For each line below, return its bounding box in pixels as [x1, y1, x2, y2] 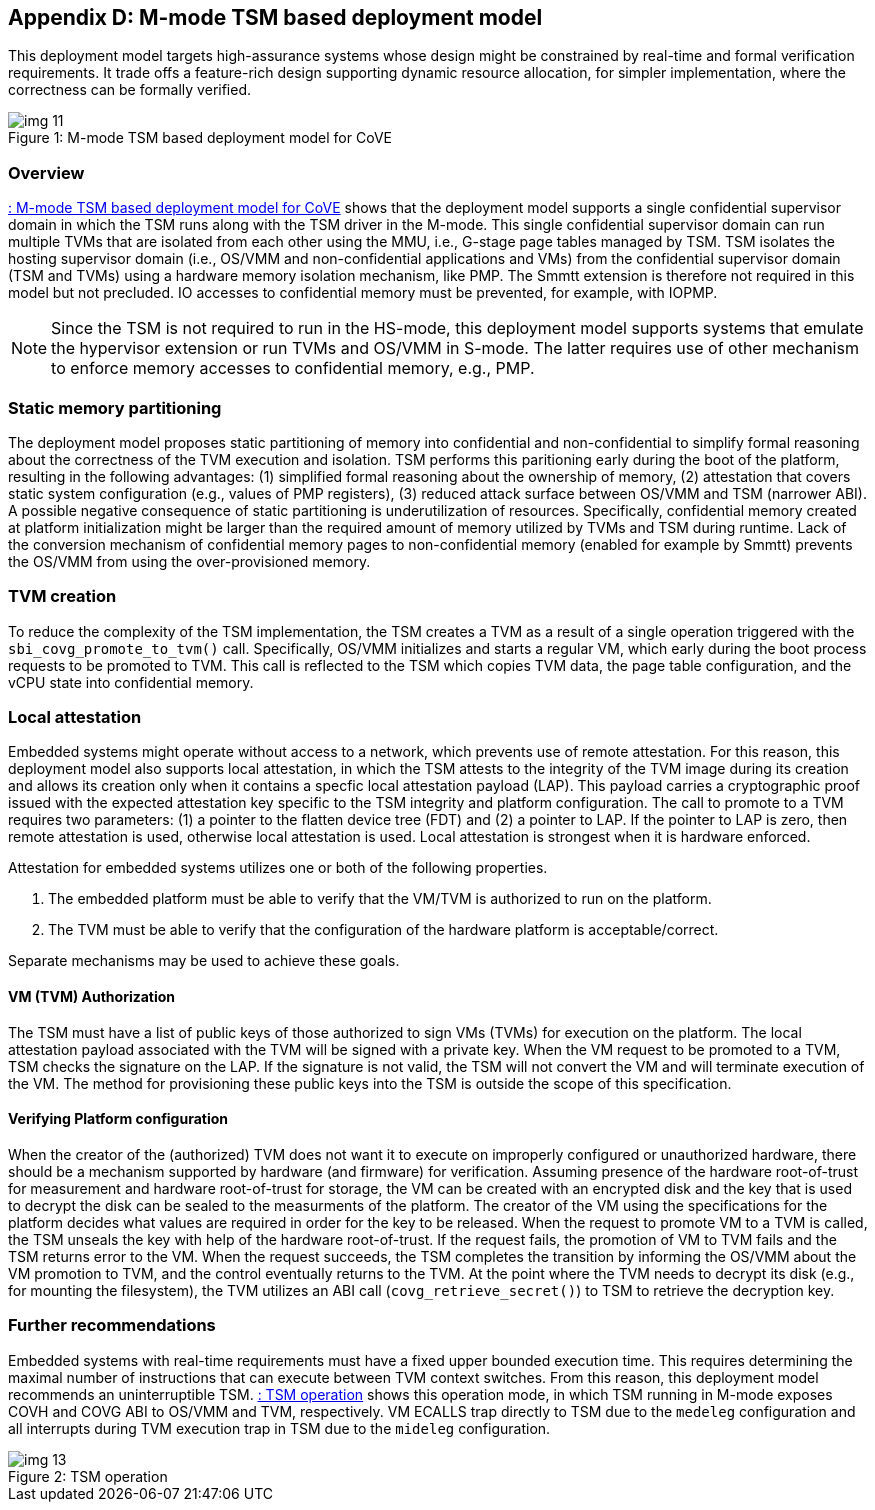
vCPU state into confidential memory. [8, 673, 254, 691]
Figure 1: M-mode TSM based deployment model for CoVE [8, 129, 392, 147]
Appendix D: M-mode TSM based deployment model [8, 5, 543, 30]
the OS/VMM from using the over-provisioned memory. [8, 552, 371, 570]
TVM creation [8, 586, 117, 607]
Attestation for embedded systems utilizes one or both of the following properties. [8, 859, 548, 877]
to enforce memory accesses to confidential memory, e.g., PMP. [51, 358, 535, 379]
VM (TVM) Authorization [8, 988, 176, 1006]
